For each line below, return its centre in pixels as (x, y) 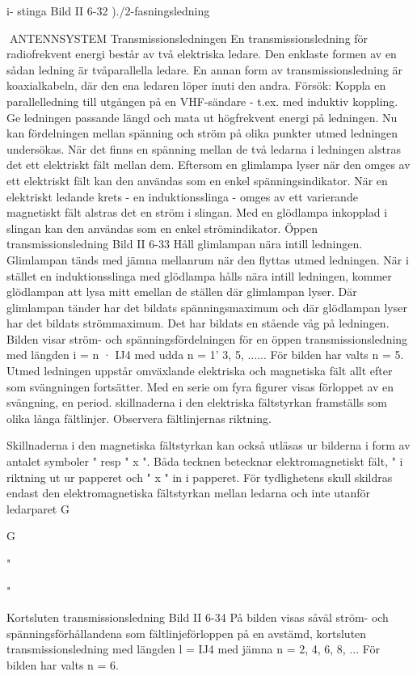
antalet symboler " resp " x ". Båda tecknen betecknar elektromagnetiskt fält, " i (205, 461)
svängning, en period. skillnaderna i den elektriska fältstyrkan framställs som (197, 402)
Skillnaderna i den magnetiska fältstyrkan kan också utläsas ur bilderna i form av (208, 445)
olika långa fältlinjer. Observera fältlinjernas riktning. (139, 418)
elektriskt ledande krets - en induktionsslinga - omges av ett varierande (182, 196)
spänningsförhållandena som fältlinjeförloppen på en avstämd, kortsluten (187, 633)
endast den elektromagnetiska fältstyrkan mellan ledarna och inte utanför (188, 493)
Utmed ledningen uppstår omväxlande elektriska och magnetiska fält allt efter (200, 371)
